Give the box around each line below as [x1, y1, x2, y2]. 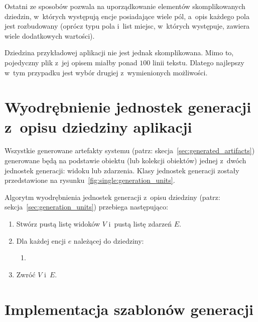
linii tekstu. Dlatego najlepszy [152, 57, 244, 67]
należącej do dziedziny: [73, 235, 144, 246]
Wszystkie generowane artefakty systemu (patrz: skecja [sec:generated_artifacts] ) [5, 145, 255, 156]
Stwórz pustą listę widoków [16, 219, 100, 229]
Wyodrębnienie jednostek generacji [5, 96, 251, 117]
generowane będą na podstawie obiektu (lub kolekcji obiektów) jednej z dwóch [5, 155, 246, 166]
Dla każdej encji [16, 235, 66, 246]
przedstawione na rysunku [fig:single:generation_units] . [5, 175, 175, 185]
